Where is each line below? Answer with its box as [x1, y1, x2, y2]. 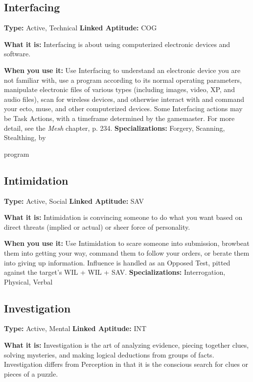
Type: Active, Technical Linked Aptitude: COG [4, 23, 157, 33]
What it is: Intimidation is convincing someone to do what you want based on [4, 212, 243, 222]
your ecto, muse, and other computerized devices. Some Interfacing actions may [4, 103, 243, 114]
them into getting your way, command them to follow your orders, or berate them [4, 247, 250, 258]
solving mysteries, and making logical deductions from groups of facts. [4, 349, 214, 359]
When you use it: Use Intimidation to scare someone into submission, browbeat [4, 238, 250, 248]
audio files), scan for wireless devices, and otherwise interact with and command [4, 94, 244, 104]
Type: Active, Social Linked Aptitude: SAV [4, 195, 144, 206]
